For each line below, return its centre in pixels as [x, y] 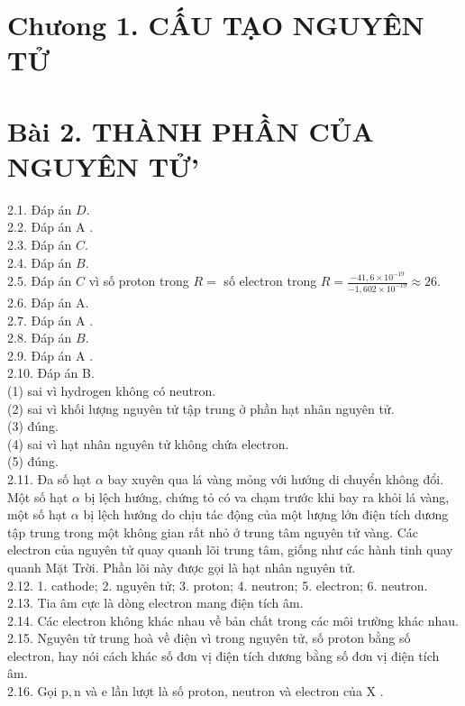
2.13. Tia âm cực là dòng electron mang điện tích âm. [155, 603]
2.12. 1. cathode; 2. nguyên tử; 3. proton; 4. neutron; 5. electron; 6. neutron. [218, 585]
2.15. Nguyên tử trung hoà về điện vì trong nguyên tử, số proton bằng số [209, 638]
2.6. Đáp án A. [48, 302]
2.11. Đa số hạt [50, 478]
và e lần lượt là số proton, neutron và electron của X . [234, 691]
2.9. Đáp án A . [50, 355]
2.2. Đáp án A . [50, 227]
